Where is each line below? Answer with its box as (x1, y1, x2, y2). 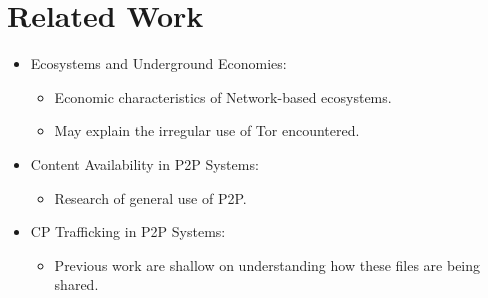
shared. (54, 274, 99, 295)
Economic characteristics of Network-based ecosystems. (54, 86, 392, 107)
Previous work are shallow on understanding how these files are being (54, 254, 481, 275)
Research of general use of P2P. (54, 187, 247, 208)
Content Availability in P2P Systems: (30, 153, 259, 174)
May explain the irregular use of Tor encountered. (54, 120, 360, 141)
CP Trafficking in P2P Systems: (30, 221, 226, 242)
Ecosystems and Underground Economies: (30, 53, 287, 74)
